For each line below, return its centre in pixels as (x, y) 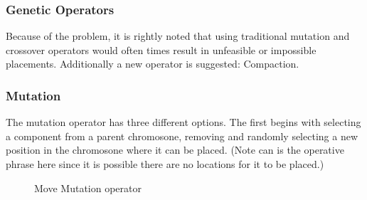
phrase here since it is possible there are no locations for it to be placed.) (165, 164)
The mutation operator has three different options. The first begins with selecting (183, 122)
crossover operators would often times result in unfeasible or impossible (161, 49)
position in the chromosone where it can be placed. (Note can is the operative (175, 150)
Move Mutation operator (88, 188)
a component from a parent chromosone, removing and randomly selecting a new (182, 136)
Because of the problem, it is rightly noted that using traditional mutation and (178, 36)
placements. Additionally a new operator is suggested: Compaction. (153, 64)
